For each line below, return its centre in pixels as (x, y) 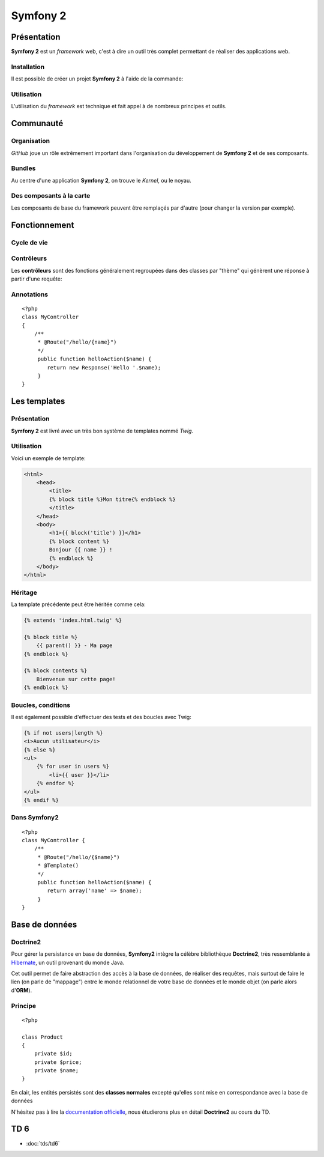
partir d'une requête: (37, 279)
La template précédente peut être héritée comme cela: (79, 604)
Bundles (23, 168)
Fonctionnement (43, 225)
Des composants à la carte (51, 196)
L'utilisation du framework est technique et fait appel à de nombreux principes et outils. (119, 106)
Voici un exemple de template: (49, 458)
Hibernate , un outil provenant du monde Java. (68, 962)
